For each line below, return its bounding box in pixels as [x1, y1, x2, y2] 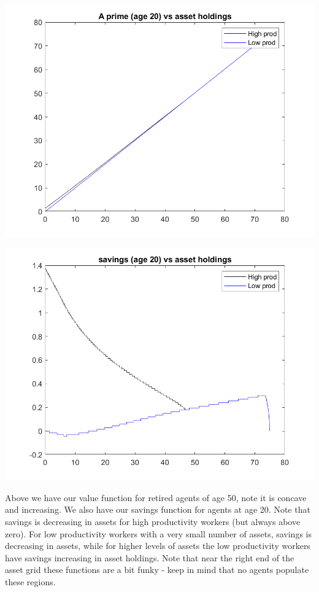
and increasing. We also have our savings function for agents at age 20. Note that [5, 503, 310, 516]
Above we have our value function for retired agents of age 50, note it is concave [5, 491, 307, 504]
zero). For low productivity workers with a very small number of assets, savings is [5, 527, 312, 540]
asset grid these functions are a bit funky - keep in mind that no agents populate [5, 563, 309, 576]
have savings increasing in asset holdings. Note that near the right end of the [5, 551, 294, 564]
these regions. [5, 575, 56, 588]
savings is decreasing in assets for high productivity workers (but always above [5, 515, 301, 528]
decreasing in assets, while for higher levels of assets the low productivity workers [5, 539, 310, 552]
